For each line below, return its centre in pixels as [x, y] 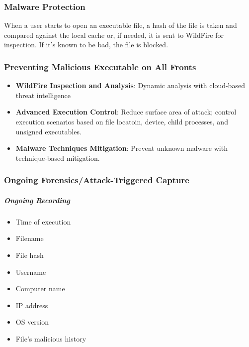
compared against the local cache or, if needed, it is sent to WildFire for [114, 35]
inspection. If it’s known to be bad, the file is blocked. [86, 45]
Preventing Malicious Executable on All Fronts [100, 66]
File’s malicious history [51, 338]
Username [31, 272]
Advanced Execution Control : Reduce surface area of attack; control [126, 112]
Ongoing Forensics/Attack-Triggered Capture [97, 180]
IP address [32, 305]
